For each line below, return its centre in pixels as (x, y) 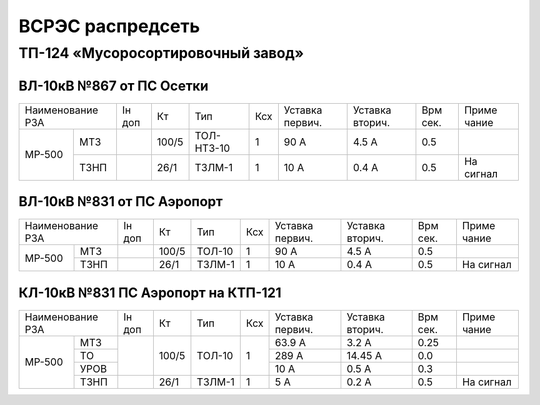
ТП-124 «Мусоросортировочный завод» (161, 53)
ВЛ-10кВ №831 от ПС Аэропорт (121, 201)
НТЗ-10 (212, 148)
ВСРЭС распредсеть (109, 26)
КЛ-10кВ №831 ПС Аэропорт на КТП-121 (150, 292)
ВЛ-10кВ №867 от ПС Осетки (113, 85)
